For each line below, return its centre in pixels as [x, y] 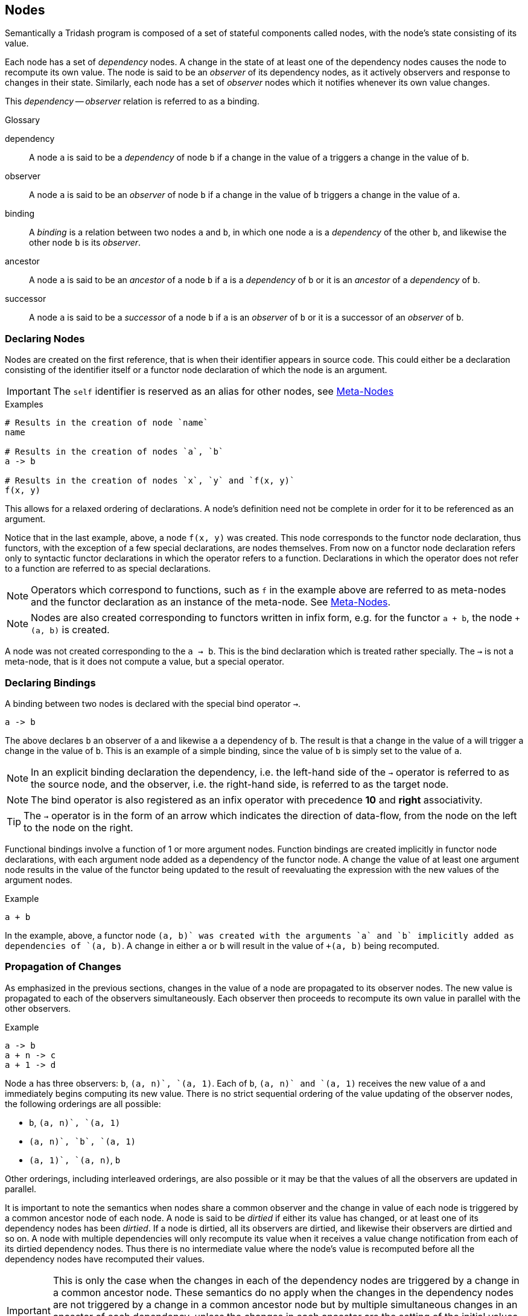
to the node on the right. [78, 827]
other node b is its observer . [85, 243]
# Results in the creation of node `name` [107, 423]
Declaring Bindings [50, 682]
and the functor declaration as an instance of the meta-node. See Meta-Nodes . [211, 602]
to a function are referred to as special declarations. [108, 569]
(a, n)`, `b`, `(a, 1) [83, 1141]
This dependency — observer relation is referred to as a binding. [132, 101]
